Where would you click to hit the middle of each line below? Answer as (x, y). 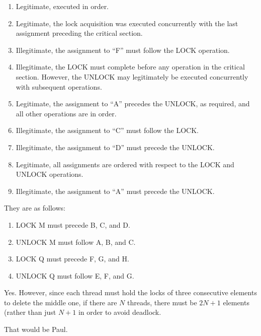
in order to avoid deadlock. (120, 312)
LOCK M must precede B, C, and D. (73, 224)
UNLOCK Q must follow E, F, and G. (75, 275)
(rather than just (30, 312)
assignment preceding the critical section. (79, 33)
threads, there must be (162, 302)
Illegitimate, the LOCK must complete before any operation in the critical (130, 67)
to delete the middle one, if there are (61, 302)
